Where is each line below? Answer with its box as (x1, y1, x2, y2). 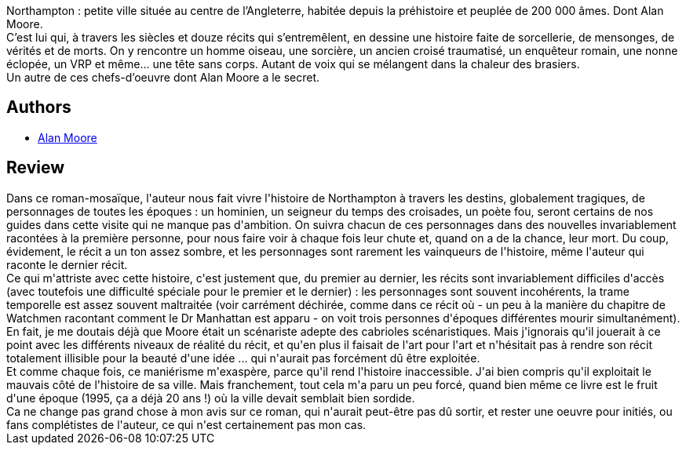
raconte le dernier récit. (6, 257, 128, 271)
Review (6, 158, 65, 178)
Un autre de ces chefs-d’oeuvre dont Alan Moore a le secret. (6, 71, 320, 84)
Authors (6, 97, 71, 118)
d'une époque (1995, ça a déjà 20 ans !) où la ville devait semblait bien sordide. (6, 391, 415, 405)
